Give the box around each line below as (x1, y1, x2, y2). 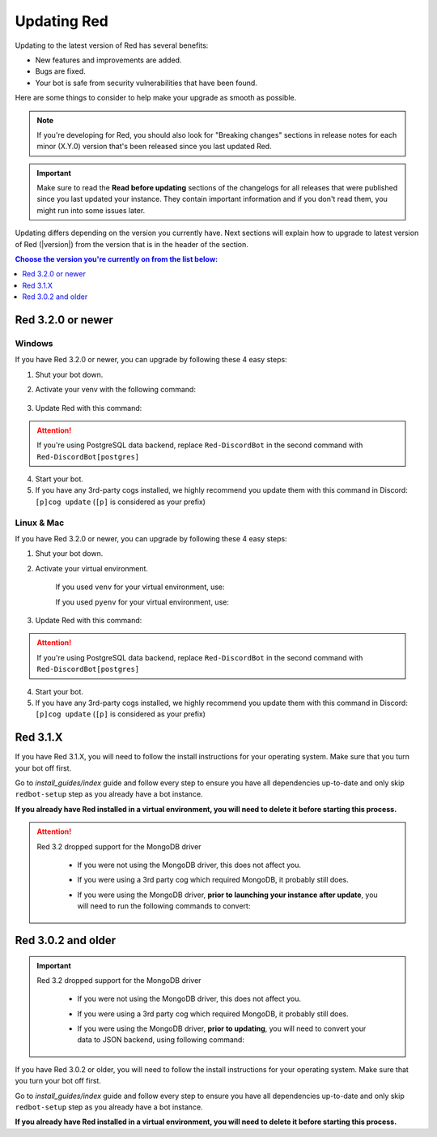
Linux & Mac (15, 517, 65, 528)
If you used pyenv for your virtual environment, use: (55, 596, 230, 607)
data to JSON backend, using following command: (77, 1035, 244, 1045)
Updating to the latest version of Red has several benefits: (15, 41, 209, 50)
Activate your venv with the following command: (35, 385, 196, 395)
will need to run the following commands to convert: (77, 901, 251, 911)
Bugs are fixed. (35, 66, 87, 76)
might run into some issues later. (36, 205, 146, 215)
